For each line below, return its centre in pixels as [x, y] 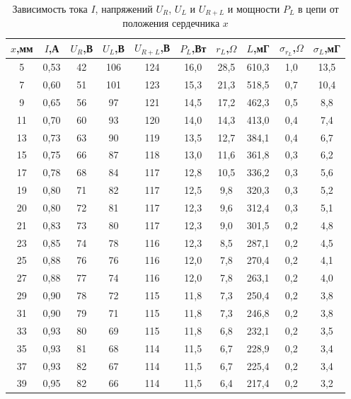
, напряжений [124, 8]
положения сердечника [171, 23]
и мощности [254, 8]
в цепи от [318, 8]
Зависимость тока [50, 8]
